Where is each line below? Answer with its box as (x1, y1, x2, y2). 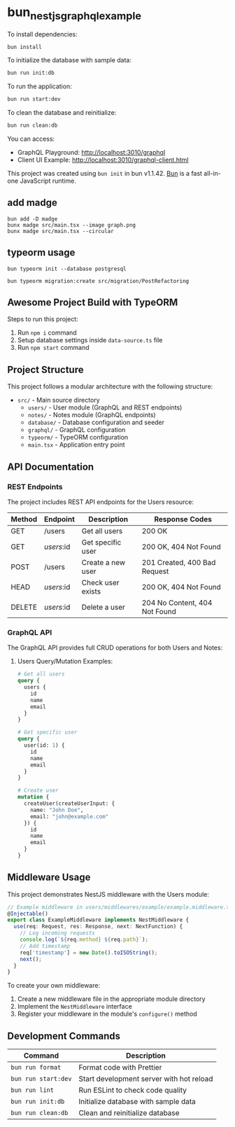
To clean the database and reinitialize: (7, 108, 117, 117)
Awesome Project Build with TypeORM (7, 297, 178, 309)
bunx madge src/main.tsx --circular (7, 227, 114, 234)
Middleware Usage (7, 871, 91, 883)
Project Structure (7, 363, 84, 375)
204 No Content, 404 (141, 598, 213, 608)
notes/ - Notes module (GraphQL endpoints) (27, 411, 156, 419)
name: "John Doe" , (30, 806, 84, 813)
